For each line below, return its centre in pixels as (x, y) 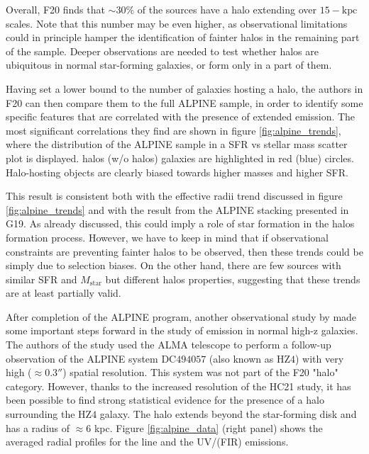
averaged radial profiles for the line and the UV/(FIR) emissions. (147, 442)
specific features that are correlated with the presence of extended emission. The (181, 117)
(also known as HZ (249, 358)
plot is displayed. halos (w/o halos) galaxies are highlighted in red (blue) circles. (180, 158)
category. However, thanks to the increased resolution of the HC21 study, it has (178, 386)
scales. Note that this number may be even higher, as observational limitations (177, 23)
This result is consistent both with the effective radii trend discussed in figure (174, 196)
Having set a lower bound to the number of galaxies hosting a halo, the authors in (184, 88)
